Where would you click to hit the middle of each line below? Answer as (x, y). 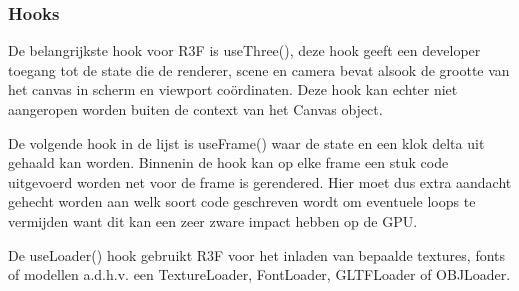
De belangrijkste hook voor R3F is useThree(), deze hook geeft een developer (244, 50)
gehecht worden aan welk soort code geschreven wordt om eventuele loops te (242, 201)
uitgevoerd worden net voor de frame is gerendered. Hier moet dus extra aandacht (260, 181)
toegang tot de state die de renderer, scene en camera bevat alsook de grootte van (259, 69)
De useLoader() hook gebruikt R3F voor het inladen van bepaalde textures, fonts (257, 254)
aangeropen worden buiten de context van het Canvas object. (195, 109)
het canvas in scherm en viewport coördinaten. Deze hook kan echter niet (233, 89)
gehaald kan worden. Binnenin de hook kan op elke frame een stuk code (228, 162)
